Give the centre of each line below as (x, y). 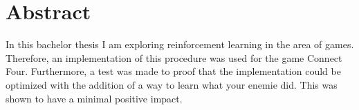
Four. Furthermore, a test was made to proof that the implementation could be (173, 71)
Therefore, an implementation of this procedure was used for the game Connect (174, 57)
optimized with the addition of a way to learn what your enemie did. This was (172, 84)
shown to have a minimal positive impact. (94, 98)
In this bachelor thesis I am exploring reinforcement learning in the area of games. (180, 44)
